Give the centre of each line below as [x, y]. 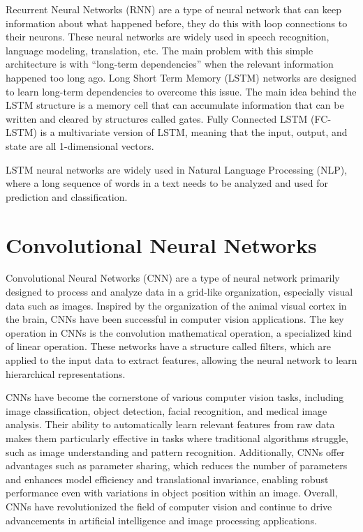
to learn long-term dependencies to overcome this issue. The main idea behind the [181, 91]
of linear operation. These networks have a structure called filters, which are [169, 346]
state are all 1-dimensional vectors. [80, 145]
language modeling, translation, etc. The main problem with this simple [160, 50]
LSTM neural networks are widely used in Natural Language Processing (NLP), [177, 169]
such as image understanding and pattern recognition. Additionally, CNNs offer [175, 451]
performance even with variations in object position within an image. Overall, [172, 493]
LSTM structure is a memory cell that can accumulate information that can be [175, 105]
